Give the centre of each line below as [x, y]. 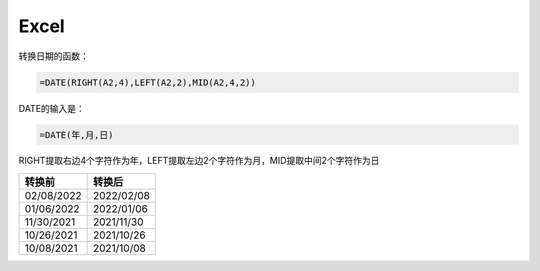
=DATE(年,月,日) [76, 134]
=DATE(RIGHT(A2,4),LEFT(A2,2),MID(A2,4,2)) [148, 82]
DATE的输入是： [51, 108]
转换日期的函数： [53, 56]
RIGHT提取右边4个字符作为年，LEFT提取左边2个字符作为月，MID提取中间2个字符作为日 [199, 161]
